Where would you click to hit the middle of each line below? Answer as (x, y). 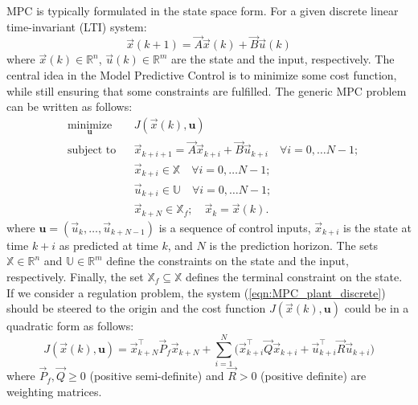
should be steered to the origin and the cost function (136, 308)
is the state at (377, 227)
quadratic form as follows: (70, 326)
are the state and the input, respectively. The (283, 59)
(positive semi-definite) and (157, 376)
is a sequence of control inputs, (235, 227)
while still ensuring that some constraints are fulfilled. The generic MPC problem (207, 90)
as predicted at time (109, 245)
